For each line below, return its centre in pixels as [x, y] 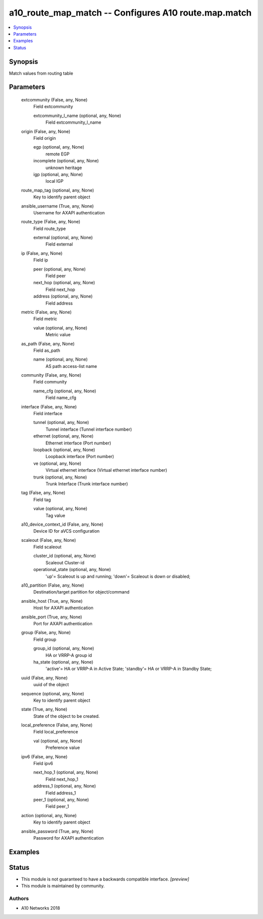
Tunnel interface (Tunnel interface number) [89, 429]
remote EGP [58, 154]
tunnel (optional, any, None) [61, 422]
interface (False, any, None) [49, 406]
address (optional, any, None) [63, 296]
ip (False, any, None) [42, 253]
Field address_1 [61, 793]
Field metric [45, 319]
